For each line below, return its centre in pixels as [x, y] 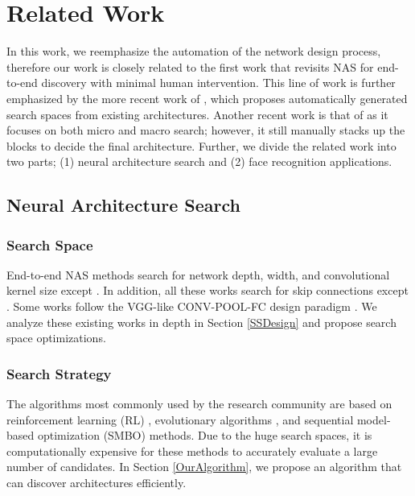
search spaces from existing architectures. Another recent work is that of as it [197, 114]
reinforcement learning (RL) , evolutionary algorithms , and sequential [180, 419]
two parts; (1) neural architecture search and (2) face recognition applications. [199, 161]
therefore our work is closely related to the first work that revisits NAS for [190, 66]
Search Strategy [59, 373]
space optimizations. [56, 338]
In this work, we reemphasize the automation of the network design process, [194, 51]
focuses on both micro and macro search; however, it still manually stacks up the [206, 130]
